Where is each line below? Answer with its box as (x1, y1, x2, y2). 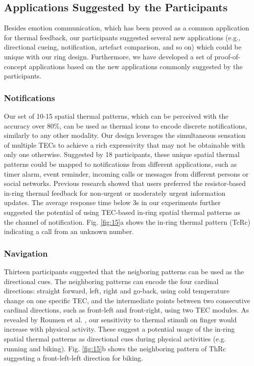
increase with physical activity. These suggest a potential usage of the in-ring (4, 324, 235, 334)
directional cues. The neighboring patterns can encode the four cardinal (4, 276, 219, 286)
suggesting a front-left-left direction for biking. (4, 353, 143, 363)
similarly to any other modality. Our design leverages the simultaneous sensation (4, 130, 246, 140)
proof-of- (214, 51, 240, 61)
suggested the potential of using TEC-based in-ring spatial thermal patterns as (4, 207, 240, 217)
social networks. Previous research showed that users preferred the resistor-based (4, 178, 246, 188)
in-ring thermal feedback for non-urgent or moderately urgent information (4, 187, 226, 198)
